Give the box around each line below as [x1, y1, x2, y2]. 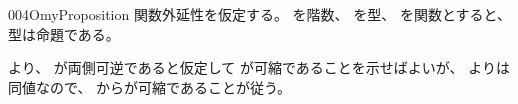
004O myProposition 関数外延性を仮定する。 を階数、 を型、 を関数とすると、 [8, 4, 511, 24]
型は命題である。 [8, 23, 120, 44]
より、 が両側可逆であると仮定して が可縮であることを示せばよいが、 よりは [8, 57, 510, 78]
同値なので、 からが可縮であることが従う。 [8, 76, 292, 97]
